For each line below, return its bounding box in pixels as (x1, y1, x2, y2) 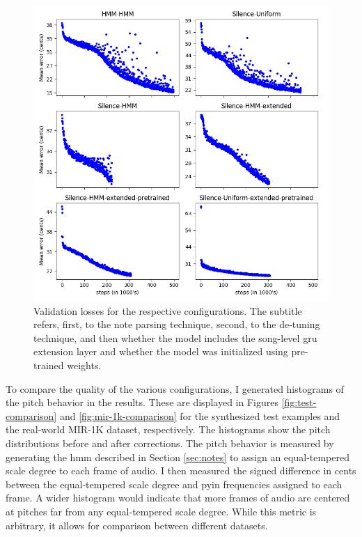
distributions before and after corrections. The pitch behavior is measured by (6, 435, 334, 450)
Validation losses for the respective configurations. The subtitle (33, 303, 302, 318)
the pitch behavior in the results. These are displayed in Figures (6, 395, 278, 410)
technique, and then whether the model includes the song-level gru (33, 330, 317, 345)
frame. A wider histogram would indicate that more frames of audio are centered (6, 490, 350, 505)
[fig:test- (281, 395, 317, 410)
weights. (67, 357, 102, 372)
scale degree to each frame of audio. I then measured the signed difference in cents (6, 463, 356, 478)
